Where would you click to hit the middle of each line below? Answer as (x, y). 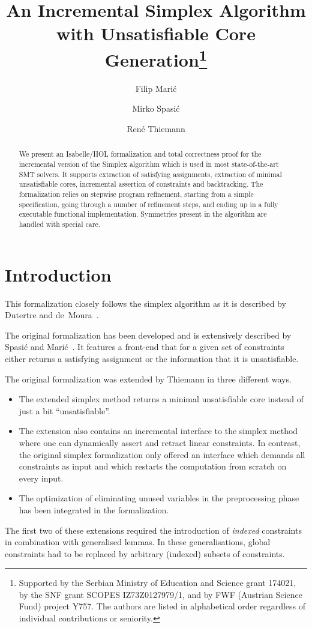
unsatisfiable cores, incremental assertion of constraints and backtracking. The (141, 184)
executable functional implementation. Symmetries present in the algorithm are (143, 214)
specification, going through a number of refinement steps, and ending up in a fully (148, 204)
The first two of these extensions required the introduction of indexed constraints (153, 530)
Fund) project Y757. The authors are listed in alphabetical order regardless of (162, 606)
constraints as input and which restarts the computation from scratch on (153, 466)
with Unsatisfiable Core (156, 33)
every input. (41, 478)
